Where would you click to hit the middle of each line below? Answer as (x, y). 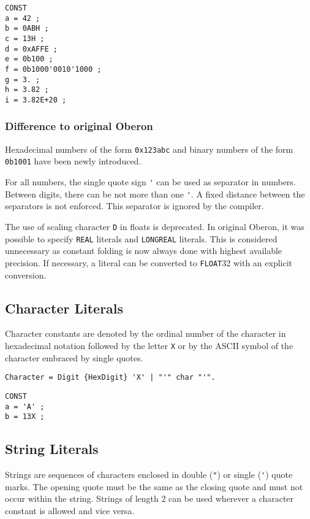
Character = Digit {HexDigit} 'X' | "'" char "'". (110, 378)
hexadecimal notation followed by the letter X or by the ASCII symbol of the (149, 345)
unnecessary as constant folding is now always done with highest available (144, 251)
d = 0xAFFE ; (31, 49)
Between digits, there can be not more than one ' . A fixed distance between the (155, 194)
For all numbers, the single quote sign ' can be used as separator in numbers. (150, 182)
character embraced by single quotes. (74, 357)
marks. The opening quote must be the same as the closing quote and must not (154, 486)
